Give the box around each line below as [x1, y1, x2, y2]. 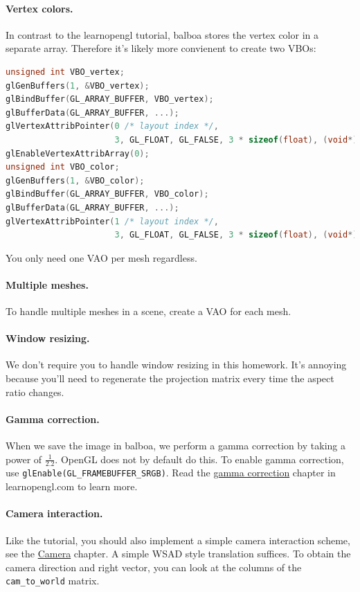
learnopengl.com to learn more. [6, 479, 138, 494]
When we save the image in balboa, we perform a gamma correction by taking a [6, 438, 345, 453]
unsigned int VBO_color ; [6, 162, 120, 172]
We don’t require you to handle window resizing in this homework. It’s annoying [6, 357, 347, 372]
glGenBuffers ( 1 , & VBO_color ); [6, 175, 145, 186]
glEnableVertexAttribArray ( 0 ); [6, 148, 150, 159]
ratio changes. [6, 384, 64, 399]
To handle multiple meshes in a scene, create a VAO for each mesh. [6, 304, 291, 319]
